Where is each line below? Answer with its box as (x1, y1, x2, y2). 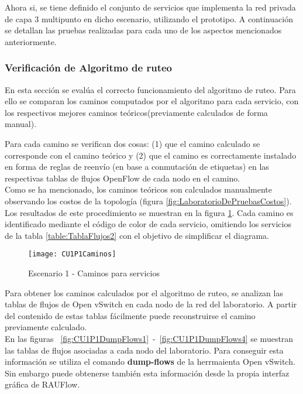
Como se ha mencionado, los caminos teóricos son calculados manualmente (5, 183, 272, 196)
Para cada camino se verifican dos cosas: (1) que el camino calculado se (5, 137, 260, 149)
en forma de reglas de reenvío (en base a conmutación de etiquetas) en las (5, 160, 269, 173)
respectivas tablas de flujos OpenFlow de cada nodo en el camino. (5, 172, 240, 184)
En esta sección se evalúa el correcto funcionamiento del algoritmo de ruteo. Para (5, 83, 296, 95)
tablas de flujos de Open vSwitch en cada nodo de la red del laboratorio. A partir (5, 298, 297, 310)
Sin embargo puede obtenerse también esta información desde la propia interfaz (5, 366, 290, 379)
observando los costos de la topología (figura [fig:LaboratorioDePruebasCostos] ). (5, 194, 292, 207)
